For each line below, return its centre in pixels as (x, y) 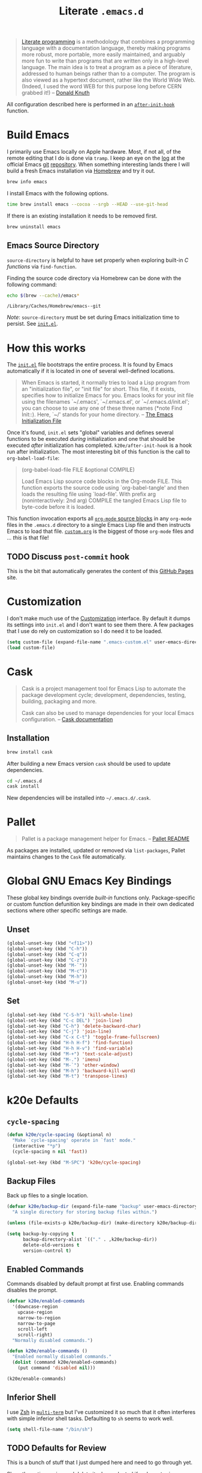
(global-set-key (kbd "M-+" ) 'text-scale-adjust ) (70, 1054)
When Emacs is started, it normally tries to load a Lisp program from (105, 383)
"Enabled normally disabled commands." (62, 1357)
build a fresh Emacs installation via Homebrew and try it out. (81, 171)
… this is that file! (28, 538)
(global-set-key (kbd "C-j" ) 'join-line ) (59, 1031)
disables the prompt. (32, 1290)
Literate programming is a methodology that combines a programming (108, 42)
